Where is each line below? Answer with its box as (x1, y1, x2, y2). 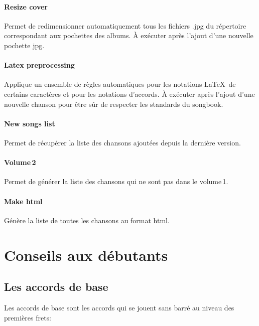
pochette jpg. (4, 40, 45, 50)
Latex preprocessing (4, 60, 75, 70)
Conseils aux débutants (4, 244, 168, 265)
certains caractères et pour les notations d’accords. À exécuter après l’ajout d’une (4, 88, 255, 99)
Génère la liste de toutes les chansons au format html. (4, 215, 170, 225)
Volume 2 (4, 157, 36, 168)
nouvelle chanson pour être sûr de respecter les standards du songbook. (4, 98, 223, 109)
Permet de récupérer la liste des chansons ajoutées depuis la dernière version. (4, 137, 241, 147)
